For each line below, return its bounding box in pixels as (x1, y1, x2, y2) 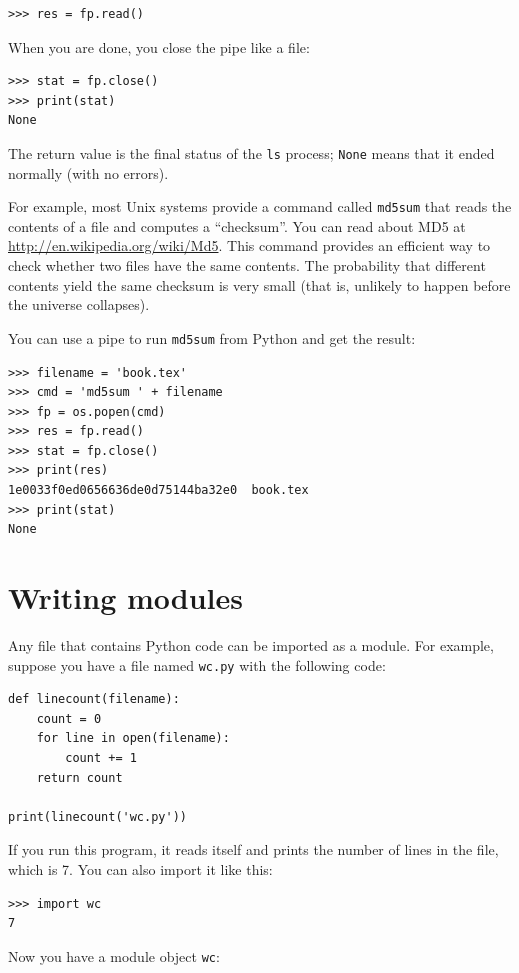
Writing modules (8, 577, 243, 618)
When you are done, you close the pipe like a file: (8, 36, 310, 57)
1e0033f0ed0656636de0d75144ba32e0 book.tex (8, 483, 309, 498)
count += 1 (65, 751, 137, 765)
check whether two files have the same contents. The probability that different (8, 255, 486, 276)
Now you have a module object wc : (8, 945, 220, 966)
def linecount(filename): (8, 692, 180, 707)
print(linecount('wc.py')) (8, 809, 187, 824)
